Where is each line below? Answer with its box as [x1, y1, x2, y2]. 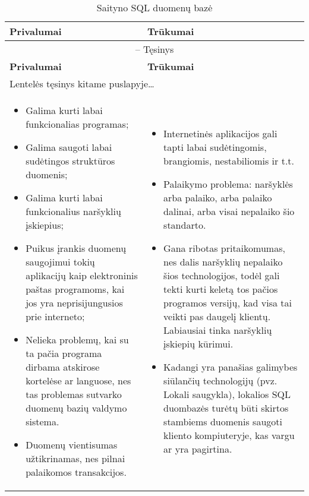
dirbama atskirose [26, 360, 100, 374]
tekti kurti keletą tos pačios [163, 282, 278, 296]
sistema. [26, 415, 59, 428]
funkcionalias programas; [26, 117, 129, 131]
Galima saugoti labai [26, 140, 112, 154]
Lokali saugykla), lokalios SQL [163, 387, 291, 401]
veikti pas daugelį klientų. [163, 309, 271, 323]
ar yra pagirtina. [163, 442, 232, 456]
